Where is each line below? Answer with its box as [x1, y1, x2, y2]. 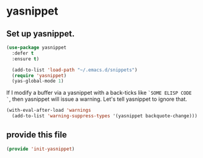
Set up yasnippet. [6, 29, 75, 39]
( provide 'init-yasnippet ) [6, 146, 75, 152]
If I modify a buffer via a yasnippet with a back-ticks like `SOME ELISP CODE [6, 89, 192, 97]
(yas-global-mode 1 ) [12, 78, 64, 84]
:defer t [12, 50, 34, 56]
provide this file [6, 129, 67, 140]
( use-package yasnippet [6, 44, 67, 50]
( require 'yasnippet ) [12, 72, 67, 78]
